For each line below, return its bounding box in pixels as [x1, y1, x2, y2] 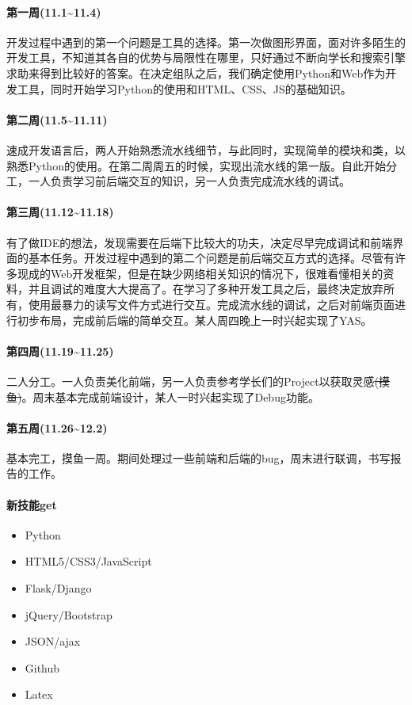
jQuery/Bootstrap [25, 606, 113, 623]
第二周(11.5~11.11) [6, 111, 108, 128]
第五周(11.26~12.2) [6, 419, 108, 436]
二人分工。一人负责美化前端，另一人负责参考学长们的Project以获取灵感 [6, 372, 375, 389]
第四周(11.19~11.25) [6, 342, 114, 359]
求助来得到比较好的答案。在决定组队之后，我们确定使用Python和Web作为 [6, 64, 386, 81]
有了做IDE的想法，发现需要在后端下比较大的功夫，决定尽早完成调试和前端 [6, 234, 393, 250]
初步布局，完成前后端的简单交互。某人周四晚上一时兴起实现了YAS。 [17, 311, 372, 328]
